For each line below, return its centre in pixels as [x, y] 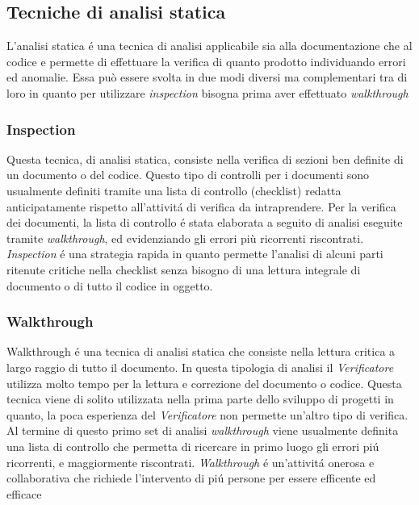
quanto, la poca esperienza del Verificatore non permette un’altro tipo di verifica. [207, 414]
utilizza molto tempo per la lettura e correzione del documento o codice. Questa [204, 383]
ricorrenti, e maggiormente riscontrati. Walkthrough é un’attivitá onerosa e [191, 462]
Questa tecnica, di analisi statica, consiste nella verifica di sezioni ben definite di [205, 159]
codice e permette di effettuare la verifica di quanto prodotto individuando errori [206, 61]
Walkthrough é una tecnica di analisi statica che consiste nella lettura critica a [201, 351]
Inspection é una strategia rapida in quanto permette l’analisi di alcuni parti [195, 254]
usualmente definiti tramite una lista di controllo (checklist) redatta [174, 190]
